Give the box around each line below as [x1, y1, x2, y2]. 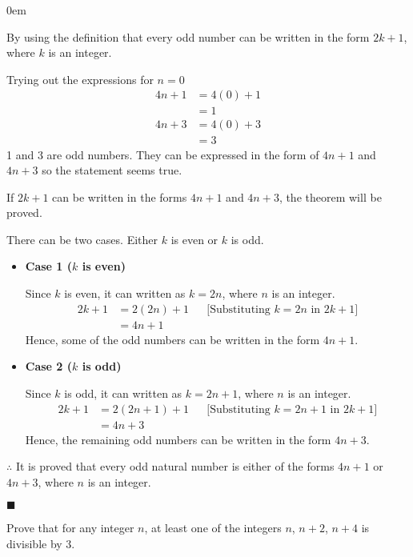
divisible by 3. [6, 535, 75, 551]
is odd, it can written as [64, 384, 182, 401]
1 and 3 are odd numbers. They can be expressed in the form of [6, 146, 319, 162]
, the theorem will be [279, 188, 382, 205]
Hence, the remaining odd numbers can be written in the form [25, 431, 331, 447]
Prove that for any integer [6, 519, 134, 536]
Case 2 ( [25, 358, 73, 375]
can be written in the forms [52, 188, 187, 205]
